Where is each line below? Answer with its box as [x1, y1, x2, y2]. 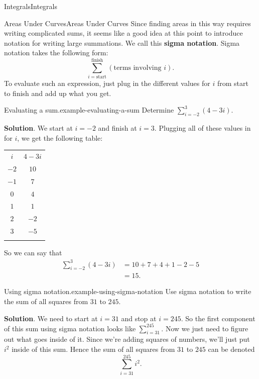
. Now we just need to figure [161, 323, 248, 333]
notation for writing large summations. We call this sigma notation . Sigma [4, 37, 240, 48]
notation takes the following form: [4, 47, 108, 58]
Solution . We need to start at [4, 313, 98, 323]
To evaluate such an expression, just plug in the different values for [4, 78, 210, 88]
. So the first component [181, 313, 255, 323]
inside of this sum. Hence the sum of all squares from [12, 344, 175, 354]
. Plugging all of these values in [154, 123, 251, 133]
